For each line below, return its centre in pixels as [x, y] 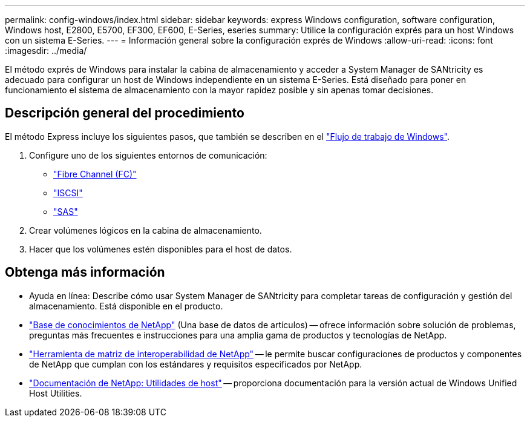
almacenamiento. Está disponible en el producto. [126, 306]
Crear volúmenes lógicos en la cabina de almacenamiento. [146, 230]
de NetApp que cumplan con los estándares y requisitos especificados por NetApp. [196, 364]
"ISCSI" [68, 193]
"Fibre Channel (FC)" [95, 174]
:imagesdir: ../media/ [46, 51]
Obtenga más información [85, 272]
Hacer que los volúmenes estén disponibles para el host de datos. [161, 249]
